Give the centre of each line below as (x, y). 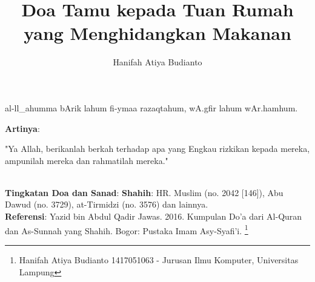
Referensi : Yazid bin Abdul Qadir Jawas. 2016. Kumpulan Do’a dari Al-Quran (154, 216)
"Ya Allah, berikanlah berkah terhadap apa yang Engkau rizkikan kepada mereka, (157, 149)
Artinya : (22, 128)
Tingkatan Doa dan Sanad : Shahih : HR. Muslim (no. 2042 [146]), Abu (144, 192)
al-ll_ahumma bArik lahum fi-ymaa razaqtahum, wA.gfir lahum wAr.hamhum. (151, 107)
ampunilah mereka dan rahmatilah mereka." (87, 160)
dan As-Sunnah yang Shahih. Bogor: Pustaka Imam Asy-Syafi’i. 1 (127, 229)
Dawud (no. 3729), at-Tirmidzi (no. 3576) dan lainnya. (107, 204)
